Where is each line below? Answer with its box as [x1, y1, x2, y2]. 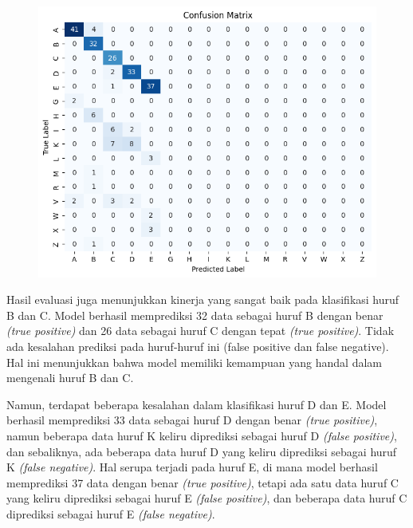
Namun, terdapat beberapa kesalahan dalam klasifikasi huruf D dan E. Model [6, 396, 387, 412]
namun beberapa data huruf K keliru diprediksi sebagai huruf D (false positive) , [6, 427, 397, 443]
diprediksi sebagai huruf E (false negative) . [6, 505, 215, 522]
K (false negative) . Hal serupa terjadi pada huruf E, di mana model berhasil [6, 459, 378, 475]
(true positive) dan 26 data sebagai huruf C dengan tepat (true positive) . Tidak [6, 322, 395, 339]
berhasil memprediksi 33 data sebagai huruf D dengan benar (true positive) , [6, 412, 378, 428]
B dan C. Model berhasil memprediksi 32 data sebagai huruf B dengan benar [6, 306, 383, 323]
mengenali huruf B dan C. [6, 369, 134, 386]
